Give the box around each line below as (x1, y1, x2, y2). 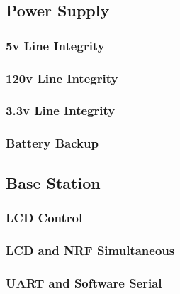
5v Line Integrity (6, 36, 105, 54)
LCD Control (6, 208, 83, 226)
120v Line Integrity (6, 69, 118, 87)
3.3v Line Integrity (6, 102, 116, 119)
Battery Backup (6, 134, 99, 152)
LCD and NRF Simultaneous (6, 241, 175, 258)
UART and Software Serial (6, 273, 162, 291)
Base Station (6, 171, 101, 193)
